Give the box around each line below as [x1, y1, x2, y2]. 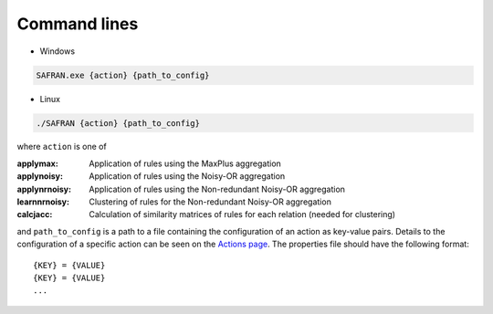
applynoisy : [16, 171, 64, 182]
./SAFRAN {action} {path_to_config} [36, 118, 201, 128]
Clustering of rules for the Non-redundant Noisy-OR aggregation [89, 196, 332, 207]
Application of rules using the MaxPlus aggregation [89, 158, 282, 169]
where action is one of [16, 141, 107, 152]
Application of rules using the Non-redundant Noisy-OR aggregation [89, 183, 346, 194]
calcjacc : [16, 209, 53, 220]
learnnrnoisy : [16, 196, 70, 207]
